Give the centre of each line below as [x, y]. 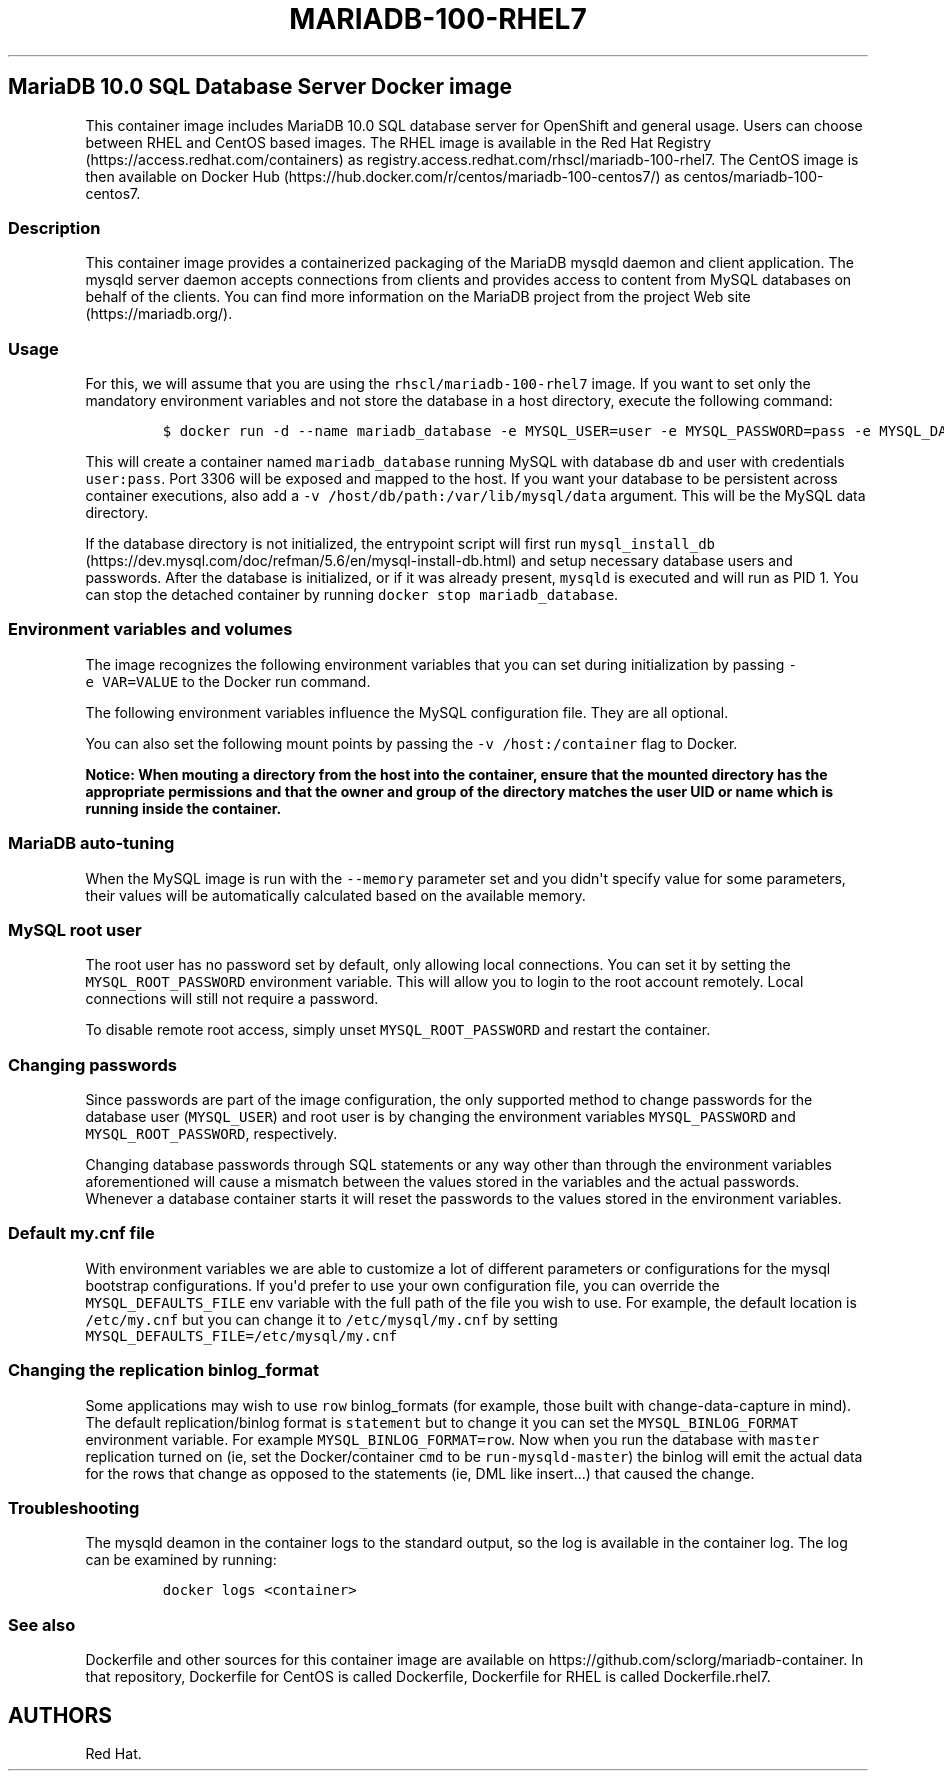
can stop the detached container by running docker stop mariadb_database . [352, 595]
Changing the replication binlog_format [163, 1370]
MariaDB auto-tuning [91, 843]
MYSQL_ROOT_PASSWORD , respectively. [211, 1134]
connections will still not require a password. [232, 999]
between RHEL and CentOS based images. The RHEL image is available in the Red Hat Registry [398, 142]
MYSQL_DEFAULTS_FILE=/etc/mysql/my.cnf [241, 1335]
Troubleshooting [74, 1507]
